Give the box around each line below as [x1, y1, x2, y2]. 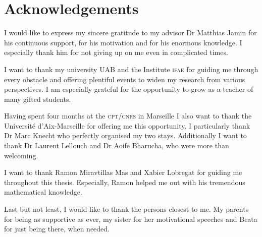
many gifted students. [4, 93, 71, 104]
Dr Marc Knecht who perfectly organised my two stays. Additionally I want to [4, 130, 247, 141]
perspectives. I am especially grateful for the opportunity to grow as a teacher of [4, 84, 253, 94]
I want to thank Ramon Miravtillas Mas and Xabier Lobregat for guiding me [4, 167, 242, 177]
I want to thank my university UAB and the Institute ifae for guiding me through [4, 64, 258, 74]
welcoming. [4, 150, 38, 160]
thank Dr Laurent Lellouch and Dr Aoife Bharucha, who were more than [4, 140, 229, 151]
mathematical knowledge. [4, 187, 82, 197]
